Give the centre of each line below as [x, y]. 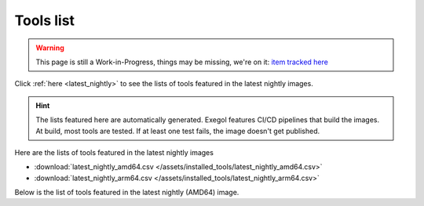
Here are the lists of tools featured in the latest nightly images [114, 152]
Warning [50, 48]
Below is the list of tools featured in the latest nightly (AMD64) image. [127, 193]
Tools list [44, 20]
